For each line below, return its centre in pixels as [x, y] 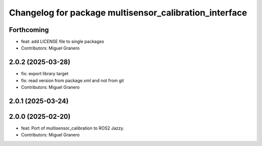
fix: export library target [45, 74]
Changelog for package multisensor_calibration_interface [128, 13]
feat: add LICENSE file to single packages [63, 42]
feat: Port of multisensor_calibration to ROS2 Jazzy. [73, 128]
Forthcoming [29, 30]
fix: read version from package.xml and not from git [73, 81]
